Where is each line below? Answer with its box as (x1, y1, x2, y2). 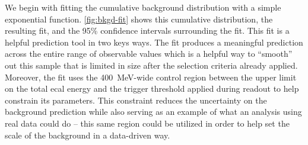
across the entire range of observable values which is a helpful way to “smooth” (5, 47, 293, 60)
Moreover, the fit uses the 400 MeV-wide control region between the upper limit (5, 70, 297, 83)
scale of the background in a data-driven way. (5, 128, 170, 141)
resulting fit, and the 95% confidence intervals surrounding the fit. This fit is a (5, 24, 290, 37)
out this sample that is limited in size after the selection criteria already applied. (5, 59, 298, 71)
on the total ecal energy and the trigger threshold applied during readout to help (5, 82, 299, 95)
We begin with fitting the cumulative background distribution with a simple (5, 1, 281, 13)
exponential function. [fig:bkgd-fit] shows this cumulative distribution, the (5, 12, 273, 25)
